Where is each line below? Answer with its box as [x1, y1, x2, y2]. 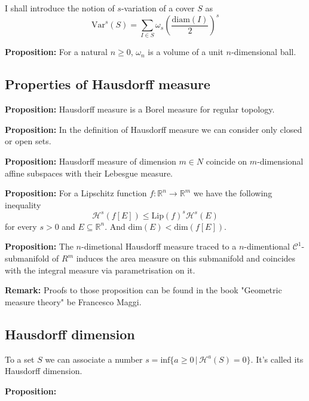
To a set [5, 353, 35, 365]
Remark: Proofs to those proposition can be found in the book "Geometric [5, 284, 282, 296]
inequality [5, 198, 41, 211]
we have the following [193, 187, 273, 199]
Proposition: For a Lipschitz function [5, 187, 147, 199]
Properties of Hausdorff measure [5, 75, 210, 93]
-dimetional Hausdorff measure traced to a [81, 240, 237, 253]
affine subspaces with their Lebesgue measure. [5, 166, 173, 179]
